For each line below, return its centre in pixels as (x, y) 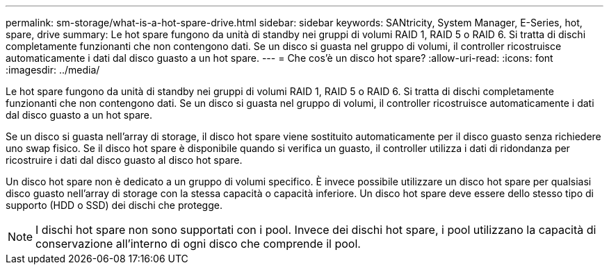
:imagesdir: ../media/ (53, 70)
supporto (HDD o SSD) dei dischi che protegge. (114, 205)
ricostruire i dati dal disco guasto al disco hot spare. (124, 160)
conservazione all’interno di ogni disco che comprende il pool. (198, 244)
